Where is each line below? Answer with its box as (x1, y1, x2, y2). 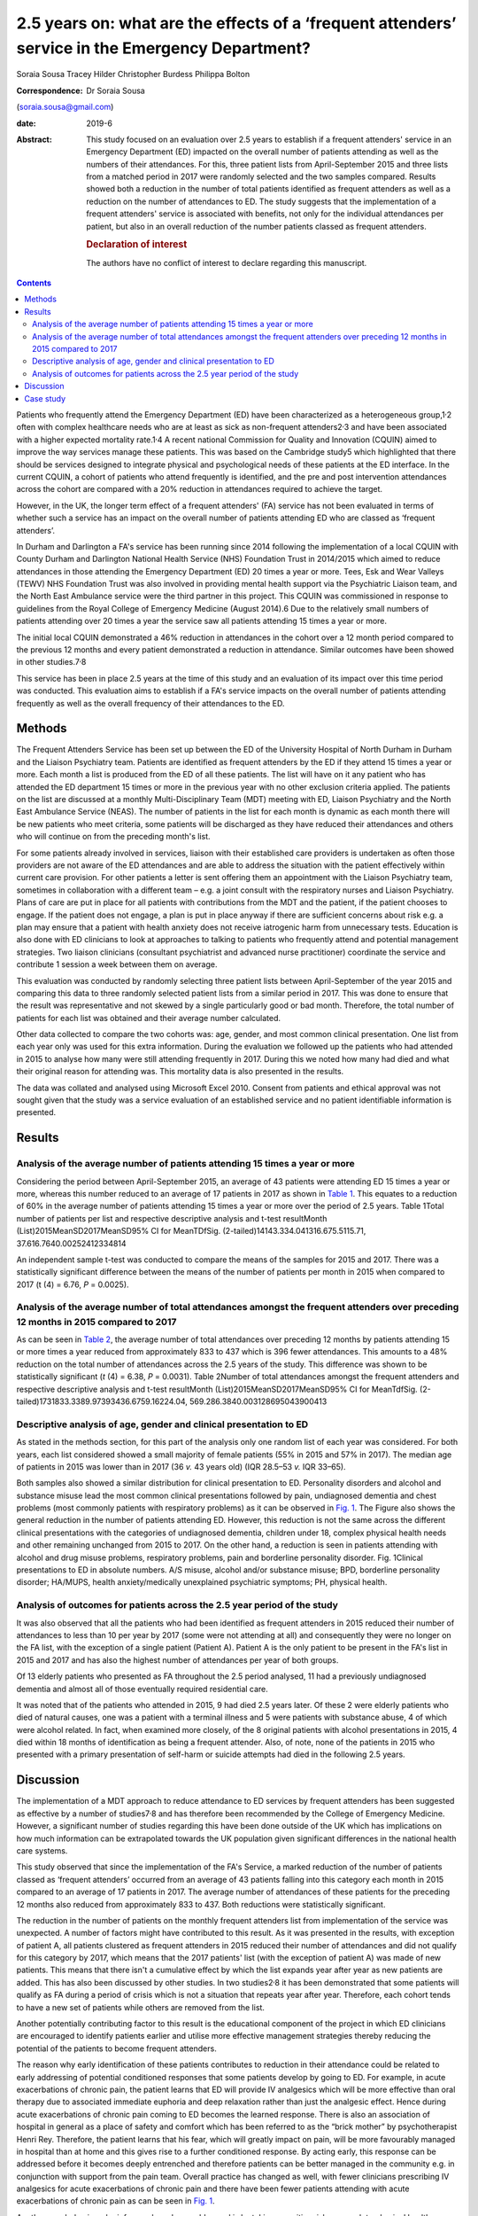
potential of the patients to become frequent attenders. (16, 2043, 217, 2054)
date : (16, 118, 36, 129)
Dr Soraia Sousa (86, 85, 145, 96)
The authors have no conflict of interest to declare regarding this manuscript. (86, 257, 367, 268)
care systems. (16, 1845, 68, 1856)
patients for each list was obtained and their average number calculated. (16, 1012, 281, 1023)
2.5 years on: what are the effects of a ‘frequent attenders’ (16, 13, 457, 33)
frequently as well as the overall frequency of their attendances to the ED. (16, 698, 285, 708)
